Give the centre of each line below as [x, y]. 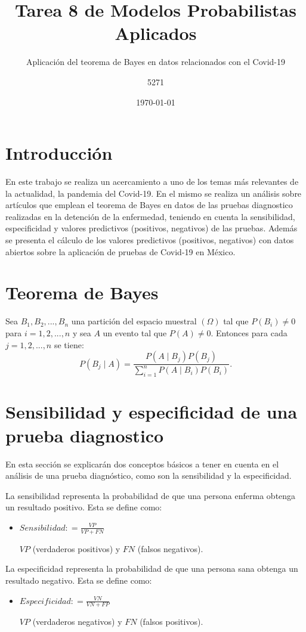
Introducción [59, 153]
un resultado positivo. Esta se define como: [84, 507]
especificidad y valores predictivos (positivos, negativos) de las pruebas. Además [152, 228]
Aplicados [156, 33]
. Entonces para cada [249, 332]
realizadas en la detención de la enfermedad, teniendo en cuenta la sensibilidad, [150, 216]
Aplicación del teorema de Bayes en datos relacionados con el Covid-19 [156, 62]
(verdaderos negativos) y [77, 622]
